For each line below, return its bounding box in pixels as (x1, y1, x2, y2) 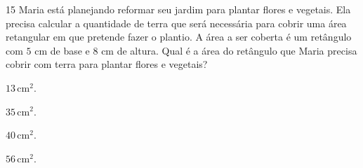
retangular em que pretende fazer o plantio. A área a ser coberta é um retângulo (6, 29, 352, 44)
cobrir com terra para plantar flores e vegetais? (6, 57, 208, 71)
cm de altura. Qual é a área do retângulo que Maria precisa (101, 43, 357, 57)
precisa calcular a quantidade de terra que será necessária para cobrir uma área (6, 15, 347, 30)
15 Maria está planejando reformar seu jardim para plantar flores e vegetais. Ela (6, 2, 351, 16)
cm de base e (34, 43, 90, 57)
